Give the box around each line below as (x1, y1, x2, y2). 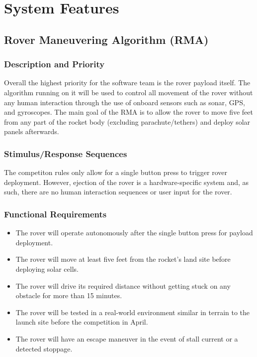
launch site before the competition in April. (15, 317, 148, 327)
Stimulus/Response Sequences (4, 147, 127, 160)
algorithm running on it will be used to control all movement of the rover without (4, 87, 253, 97)
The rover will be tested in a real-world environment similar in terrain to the (15, 307, 250, 317)
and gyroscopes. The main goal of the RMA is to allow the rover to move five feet (4, 107, 253, 117)
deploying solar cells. (15, 263, 79, 274)
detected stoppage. (15, 343, 73, 354)
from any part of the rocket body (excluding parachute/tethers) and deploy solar (4, 116, 251, 127)
